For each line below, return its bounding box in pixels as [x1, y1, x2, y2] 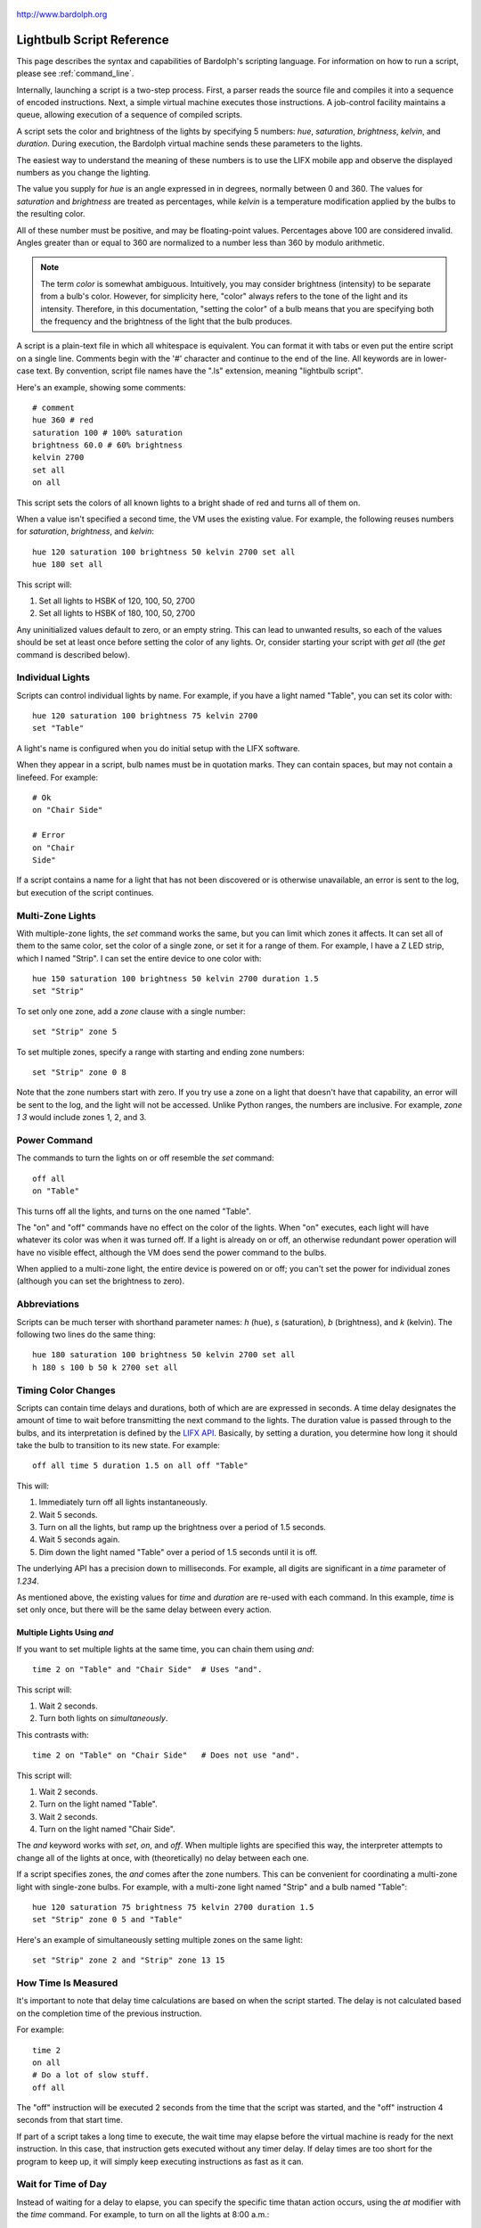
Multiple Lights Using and [16, 1627, 114, 1638]
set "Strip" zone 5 [32, 1027, 118, 1037]
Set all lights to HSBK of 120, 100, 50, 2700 [38, 595, 196, 606]
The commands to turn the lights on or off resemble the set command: [16, 1152, 275, 1163]
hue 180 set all [32, 560, 103, 569]
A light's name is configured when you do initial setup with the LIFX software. [16, 742, 300, 753]
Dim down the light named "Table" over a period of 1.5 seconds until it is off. [38, 1546, 318, 1557]
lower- [423, 353, 447, 364]
